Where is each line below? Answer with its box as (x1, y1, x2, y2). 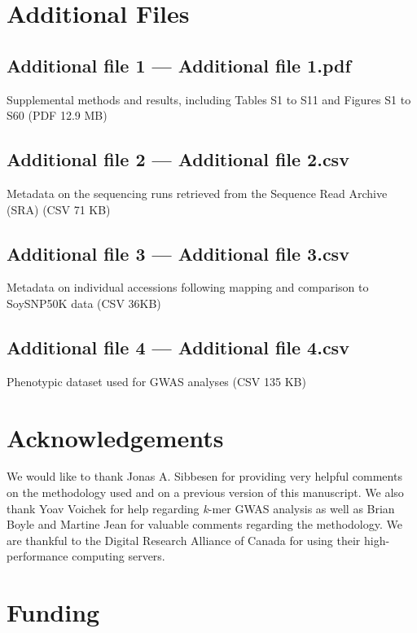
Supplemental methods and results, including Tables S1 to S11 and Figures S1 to (7, 90, 411, 108)
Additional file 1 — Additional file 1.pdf (7, 52, 351, 77)
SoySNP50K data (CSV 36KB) (7, 294, 161, 311)
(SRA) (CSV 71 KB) (7, 200, 111, 218)
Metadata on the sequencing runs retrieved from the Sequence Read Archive (7, 184, 388, 201)
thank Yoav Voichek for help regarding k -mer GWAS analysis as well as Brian (7, 499, 395, 517)
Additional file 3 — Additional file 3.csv (7, 240, 349, 266)
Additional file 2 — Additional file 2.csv (7, 147, 349, 172)
